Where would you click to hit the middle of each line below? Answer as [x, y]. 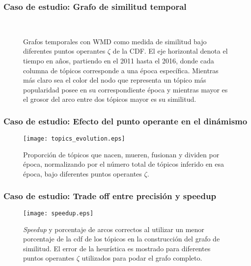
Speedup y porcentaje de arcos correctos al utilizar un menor [114, 229]
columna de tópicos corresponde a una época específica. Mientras [121, 70]
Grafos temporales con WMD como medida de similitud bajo [115, 41]
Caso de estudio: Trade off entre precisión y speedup [110, 195]
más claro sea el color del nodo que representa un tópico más [115, 80]
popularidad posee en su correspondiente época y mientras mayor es [125, 89]
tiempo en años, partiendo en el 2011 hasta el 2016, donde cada [119, 60]
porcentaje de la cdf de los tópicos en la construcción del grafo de [122, 239]
